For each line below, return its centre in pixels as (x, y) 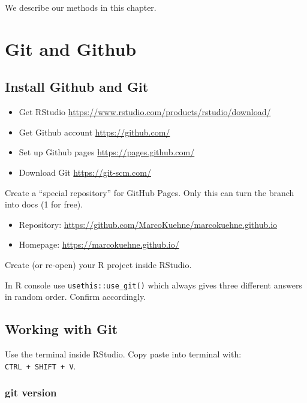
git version (31, 393)
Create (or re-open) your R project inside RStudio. (98, 264)
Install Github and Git (77, 87)
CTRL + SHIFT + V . (40, 366)
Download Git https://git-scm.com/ (85, 172)
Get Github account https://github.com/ (94, 132)
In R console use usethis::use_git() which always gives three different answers (153, 285)
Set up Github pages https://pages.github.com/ (107, 152)
